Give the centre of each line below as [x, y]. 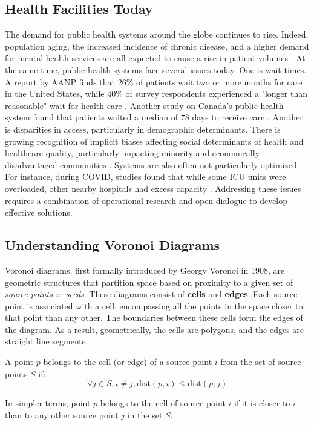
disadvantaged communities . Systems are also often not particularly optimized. [152, 164]
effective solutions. [39, 212]
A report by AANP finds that [60, 81]
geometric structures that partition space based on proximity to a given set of [149, 282]
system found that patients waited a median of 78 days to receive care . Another [154, 117]
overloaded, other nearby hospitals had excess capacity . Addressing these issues [153, 188]
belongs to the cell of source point [163, 403]
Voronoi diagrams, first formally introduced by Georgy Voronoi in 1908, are [145, 270]
